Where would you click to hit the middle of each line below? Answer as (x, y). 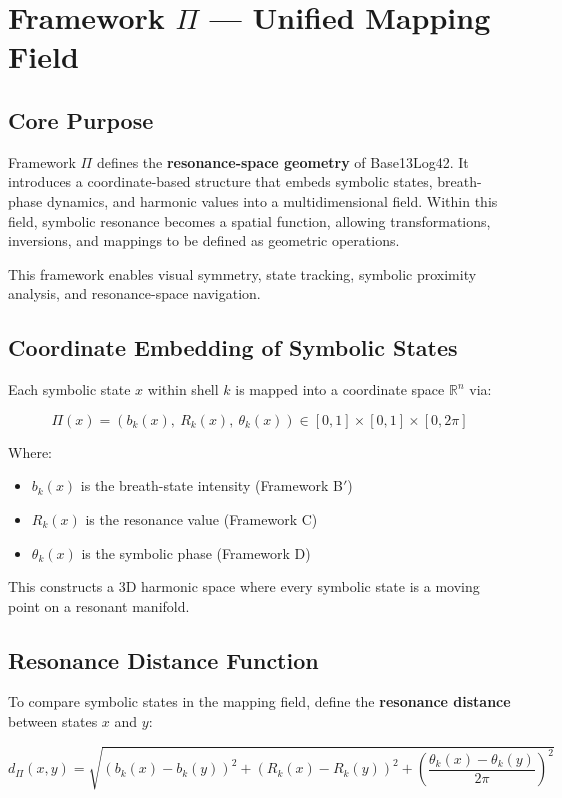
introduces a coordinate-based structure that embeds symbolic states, (220, 181)
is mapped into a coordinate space (340, 389)
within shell (183, 389)
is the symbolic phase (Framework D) (196, 552)
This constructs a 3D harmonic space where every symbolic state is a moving (244, 586)
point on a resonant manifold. (99, 605)
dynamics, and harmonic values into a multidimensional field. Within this (272, 200)
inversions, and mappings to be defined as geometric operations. (204, 240)
